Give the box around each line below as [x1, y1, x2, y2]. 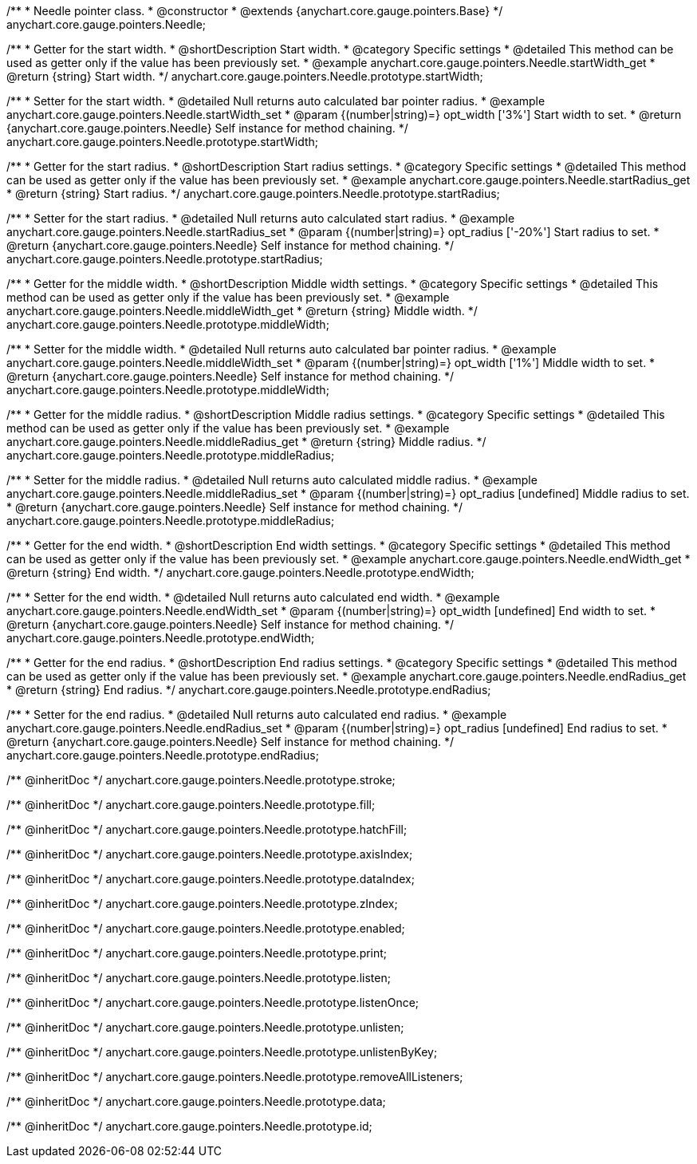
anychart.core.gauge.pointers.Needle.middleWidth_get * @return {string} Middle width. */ [6, 304, 478, 318]
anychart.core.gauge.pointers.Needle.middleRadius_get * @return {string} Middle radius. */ [6, 435, 486, 448]
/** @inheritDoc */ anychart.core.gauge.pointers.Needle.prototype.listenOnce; [6, 996, 419, 1009]
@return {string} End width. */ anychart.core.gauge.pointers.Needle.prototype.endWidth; [6, 566, 475, 579]
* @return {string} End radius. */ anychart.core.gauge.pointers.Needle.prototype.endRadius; [6, 683, 491, 696]
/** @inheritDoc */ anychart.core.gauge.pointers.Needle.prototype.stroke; [6, 773, 396, 787]
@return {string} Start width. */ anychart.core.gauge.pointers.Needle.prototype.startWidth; [6, 69, 483, 83]
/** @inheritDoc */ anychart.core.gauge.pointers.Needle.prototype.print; [6, 946, 388, 960]
